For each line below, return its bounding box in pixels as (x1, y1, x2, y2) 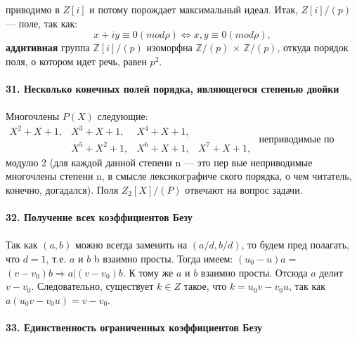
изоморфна (146, 40, 193, 55)
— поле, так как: (6, 15, 78, 30)
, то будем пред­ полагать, (241, 237, 350, 252)
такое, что (183, 279, 227, 293)
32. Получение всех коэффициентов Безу (6, 210, 193, 225)
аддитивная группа (6, 40, 90, 55)
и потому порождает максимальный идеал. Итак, (89, 2, 298, 16)
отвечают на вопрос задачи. (185, 182, 303, 197)
